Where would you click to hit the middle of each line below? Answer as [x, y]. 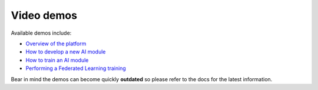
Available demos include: [41, 33]
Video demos [44, 15]
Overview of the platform [56, 44]
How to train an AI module [57, 60]
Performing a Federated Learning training [76, 68]
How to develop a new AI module [66, 52]
